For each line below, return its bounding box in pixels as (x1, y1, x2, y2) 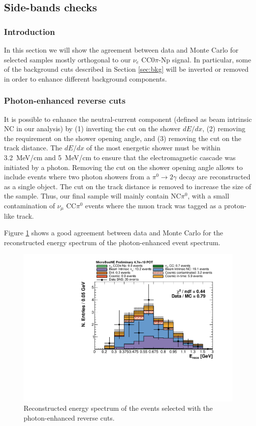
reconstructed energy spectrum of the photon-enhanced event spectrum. (4, 237, 221, 247)
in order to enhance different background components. (4, 73, 167, 84)
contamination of (4, 200, 55, 210)
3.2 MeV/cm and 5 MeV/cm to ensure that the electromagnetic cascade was (4, 152, 236, 162)
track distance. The (4, 142, 63, 153)
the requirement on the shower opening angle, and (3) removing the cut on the (4, 133, 242, 143)
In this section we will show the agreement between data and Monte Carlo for (4, 45, 239, 55)
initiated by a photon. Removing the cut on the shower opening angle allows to (4, 162, 243, 172)
